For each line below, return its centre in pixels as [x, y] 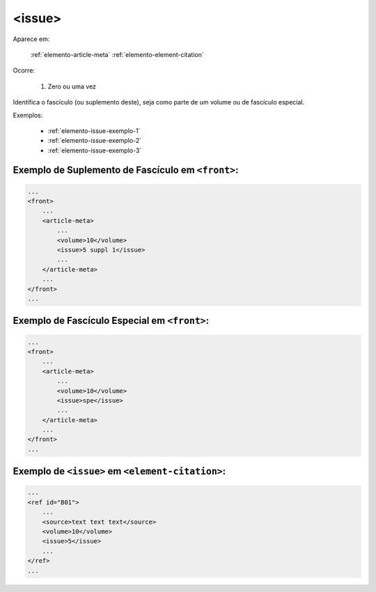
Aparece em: [31, 39]
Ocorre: [24, 70]
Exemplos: [28, 115]
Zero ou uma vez [72, 86]
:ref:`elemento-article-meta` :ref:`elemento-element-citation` [117, 54]
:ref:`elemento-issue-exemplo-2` [95, 141]
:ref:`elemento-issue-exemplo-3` [95, 150]
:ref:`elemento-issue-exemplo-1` [94, 131]
